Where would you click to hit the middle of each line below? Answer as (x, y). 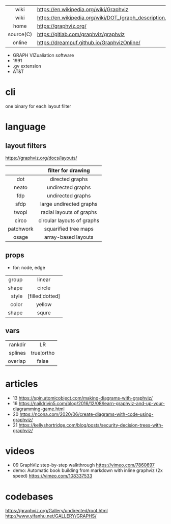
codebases (29, 496)
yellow (44, 304)
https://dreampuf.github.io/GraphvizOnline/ (89, 43)
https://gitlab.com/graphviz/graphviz (81, 34)
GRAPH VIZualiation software (43, 55)
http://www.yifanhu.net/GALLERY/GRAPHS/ (51, 516)
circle (44, 288)
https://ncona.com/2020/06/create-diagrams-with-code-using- (87, 414)
